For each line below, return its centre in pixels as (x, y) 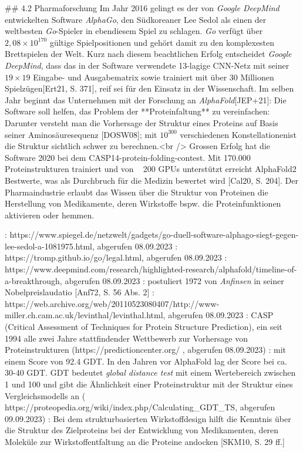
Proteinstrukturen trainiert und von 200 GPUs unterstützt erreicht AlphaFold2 (151, 169)
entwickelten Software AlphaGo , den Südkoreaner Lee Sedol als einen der (136, 19)
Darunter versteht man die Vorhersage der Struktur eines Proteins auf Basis (142, 122)
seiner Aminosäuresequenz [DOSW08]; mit (81, 134)
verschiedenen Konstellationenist (238, 134)
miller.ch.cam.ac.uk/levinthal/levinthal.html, (85, 315)
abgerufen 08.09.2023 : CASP (221, 315)
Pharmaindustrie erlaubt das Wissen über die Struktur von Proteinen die (137, 192)
